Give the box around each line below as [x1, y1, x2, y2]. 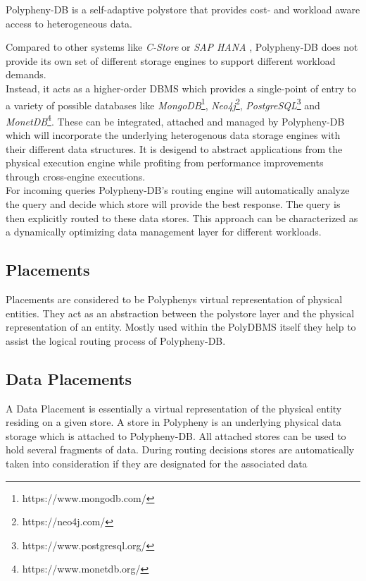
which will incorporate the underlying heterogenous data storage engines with [6, 128, 341, 142]
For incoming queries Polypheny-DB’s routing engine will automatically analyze [6, 183, 350, 197]
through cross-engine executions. [6, 169, 146, 183]
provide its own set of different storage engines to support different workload [6, 53, 336, 68]
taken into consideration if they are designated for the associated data [6, 455, 308, 470]
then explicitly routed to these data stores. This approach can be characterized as [6, 210, 358, 225]
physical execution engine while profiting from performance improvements [6, 155, 324, 170]
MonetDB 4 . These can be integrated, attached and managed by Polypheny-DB [6, 111, 345, 128]
